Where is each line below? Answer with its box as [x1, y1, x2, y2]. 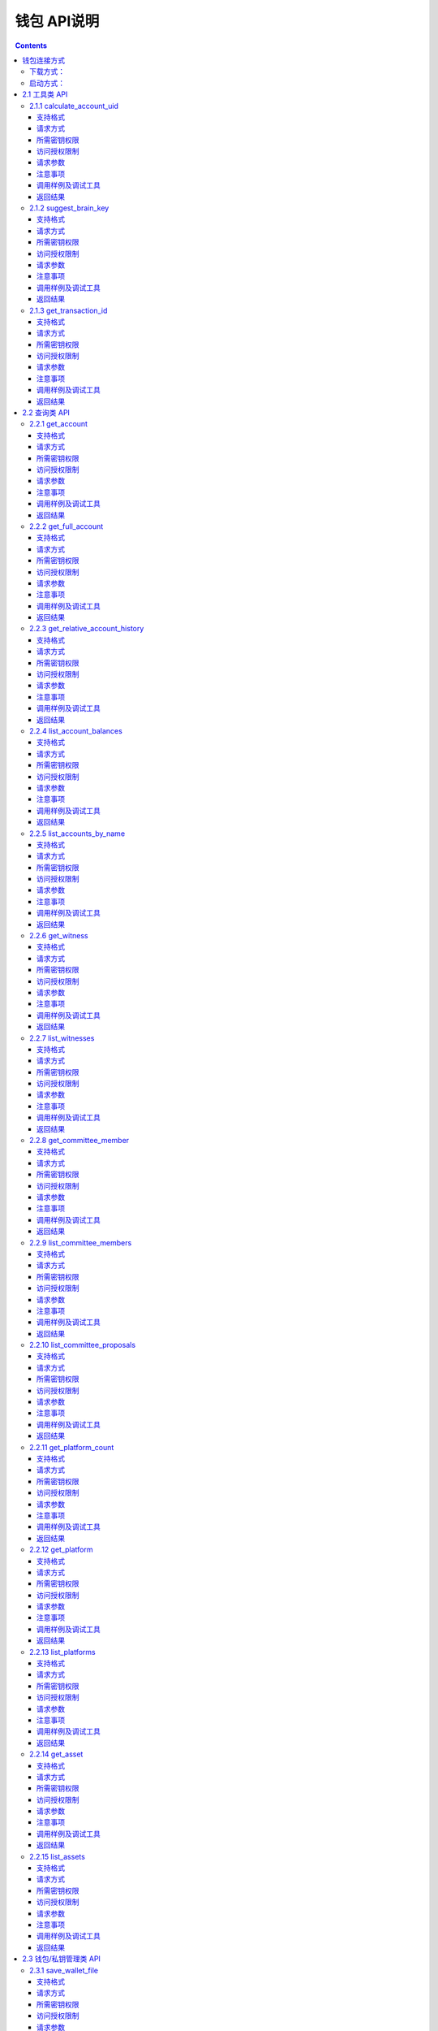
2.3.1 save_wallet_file [29, 1965, 99, 1975]
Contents [15, 41, 48, 50]
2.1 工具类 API [22, 89, 68, 99]
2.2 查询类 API [22, 408, 71, 418]
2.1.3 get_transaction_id [29, 305, 108, 315]
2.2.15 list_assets [29, 1851, 85, 1861]
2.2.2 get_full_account [29, 521, 104, 531]
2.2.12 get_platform [29, 1544, 93, 1555]
